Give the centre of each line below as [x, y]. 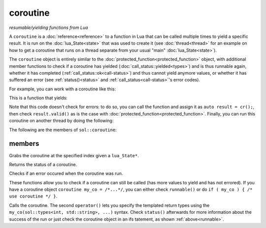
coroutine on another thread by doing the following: [61, 121]
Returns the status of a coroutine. [43, 164]
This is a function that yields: [38, 98]
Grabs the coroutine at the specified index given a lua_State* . [74, 155]
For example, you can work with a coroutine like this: [62, 89]
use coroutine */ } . [33, 196]
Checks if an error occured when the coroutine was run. [66, 173]
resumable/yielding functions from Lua [49, 28]
